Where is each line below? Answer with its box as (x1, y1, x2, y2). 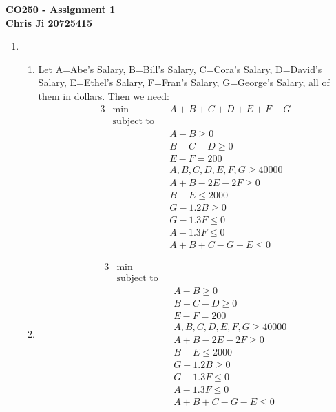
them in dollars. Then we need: (38, 88, 169, 103)
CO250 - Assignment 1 (6, 2, 116, 16)
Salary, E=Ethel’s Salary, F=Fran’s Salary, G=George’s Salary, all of (38, 75, 330, 90)
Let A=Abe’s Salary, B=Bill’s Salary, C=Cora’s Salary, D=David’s (38, 61, 322, 76)
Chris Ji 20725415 (6, 15, 92, 30)
